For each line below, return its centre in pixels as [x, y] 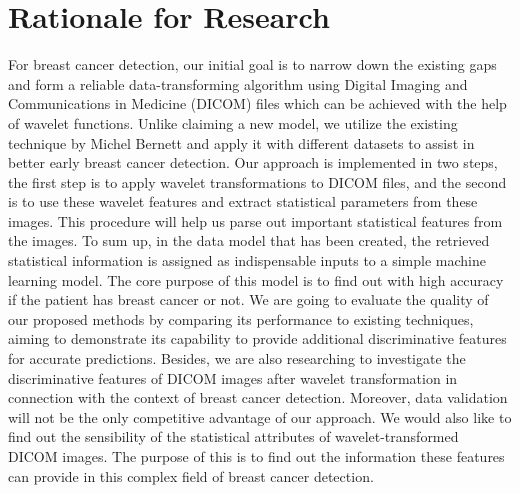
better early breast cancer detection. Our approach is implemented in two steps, [253, 162]
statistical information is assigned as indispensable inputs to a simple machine [247, 260]
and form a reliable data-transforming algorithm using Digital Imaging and [238, 83]
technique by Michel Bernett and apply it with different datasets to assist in [241, 142]
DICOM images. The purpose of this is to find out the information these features [256, 456]
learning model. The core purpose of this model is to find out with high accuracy [256, 279]
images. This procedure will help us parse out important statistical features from [255, 220]
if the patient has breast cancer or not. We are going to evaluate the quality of [248, 299]
